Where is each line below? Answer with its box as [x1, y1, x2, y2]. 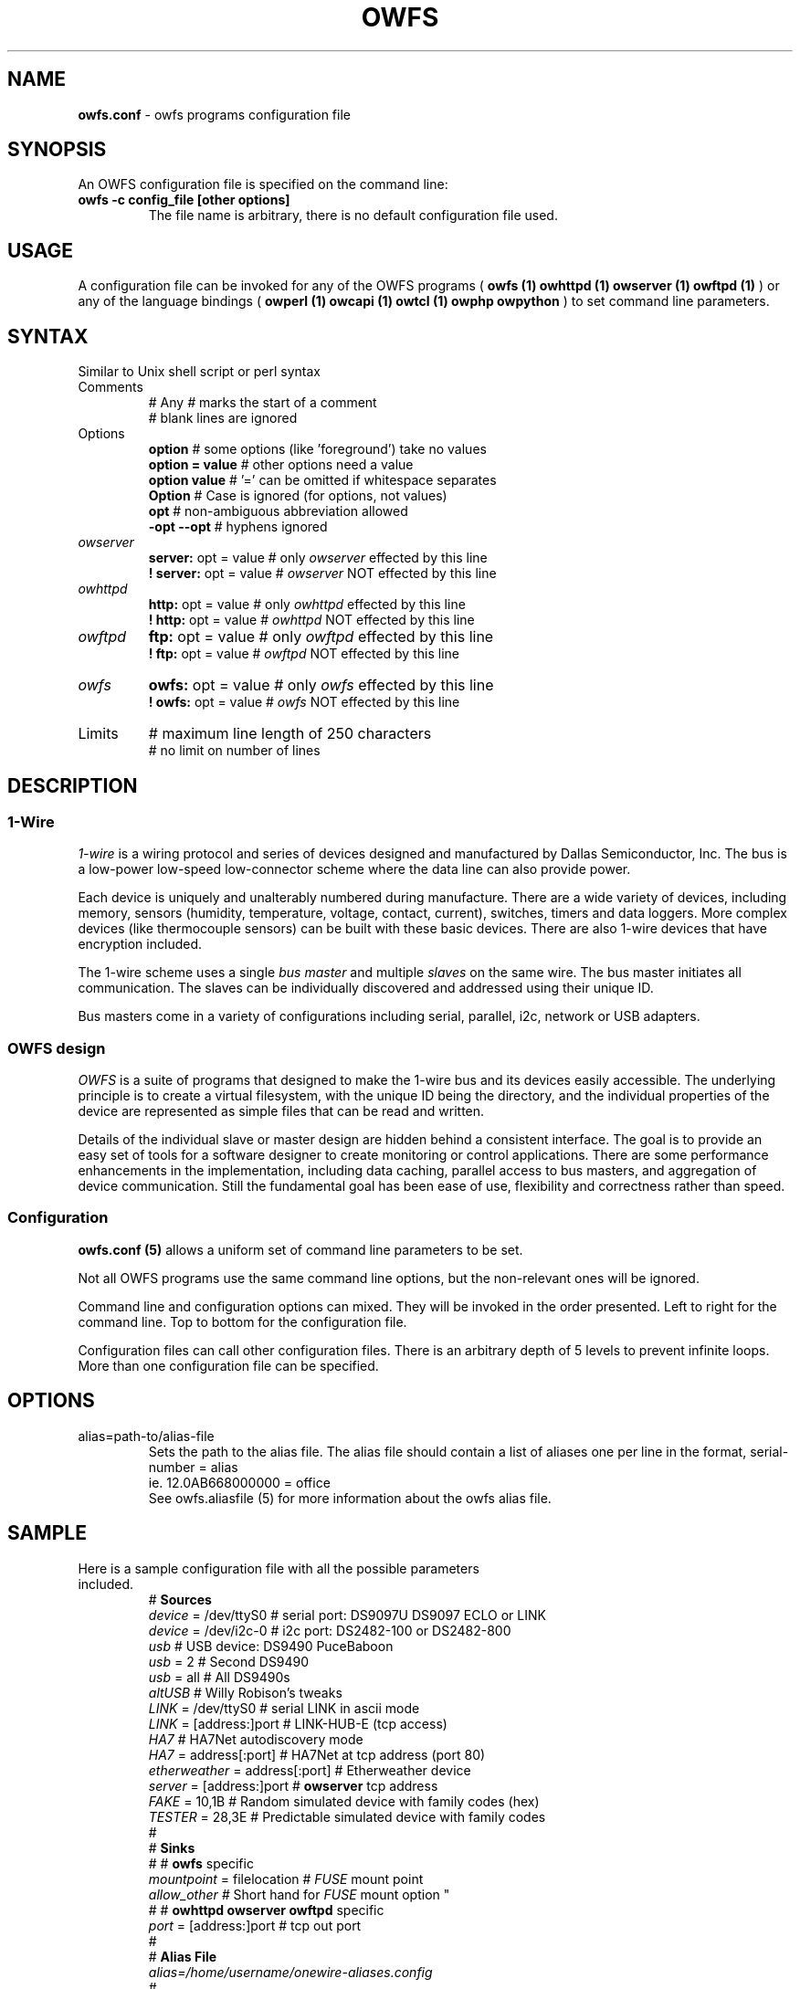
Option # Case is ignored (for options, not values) [148, 488, 447, 504]
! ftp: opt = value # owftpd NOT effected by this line [148, 646, 459, 662]
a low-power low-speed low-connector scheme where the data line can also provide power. [78, 861, 631, 878]
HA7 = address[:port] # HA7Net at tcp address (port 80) [148, 1746, 486, 1763]
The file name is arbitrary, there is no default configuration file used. [148, 207, 558, 224]
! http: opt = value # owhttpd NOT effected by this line [148, 612, 475, 628]
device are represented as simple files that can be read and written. [78, 1103, 485, 1120]
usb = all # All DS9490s [148, 1668, 290, 1685]
